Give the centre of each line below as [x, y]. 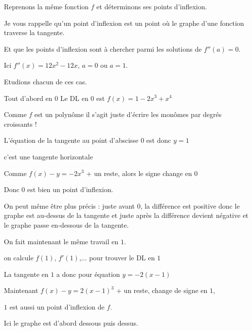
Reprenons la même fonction [46, 6]
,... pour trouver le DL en [117, 258]
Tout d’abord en [28, 98]
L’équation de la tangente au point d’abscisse [71, 140]
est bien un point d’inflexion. [70, 189]
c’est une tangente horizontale [48, 156]
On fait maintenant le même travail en [61, 241]
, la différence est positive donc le [190, 205]
